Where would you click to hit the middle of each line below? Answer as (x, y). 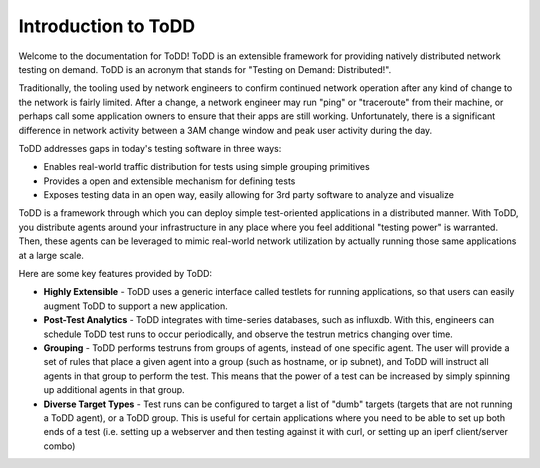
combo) (59, 446)
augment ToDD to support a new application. (136, 306)
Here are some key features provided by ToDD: (115, 274)
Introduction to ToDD (106, 26)
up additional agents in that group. (114, 390)
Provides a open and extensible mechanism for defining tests (169, 181)
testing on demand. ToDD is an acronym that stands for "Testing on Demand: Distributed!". (205, 69)
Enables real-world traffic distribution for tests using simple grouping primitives (206, 167)
